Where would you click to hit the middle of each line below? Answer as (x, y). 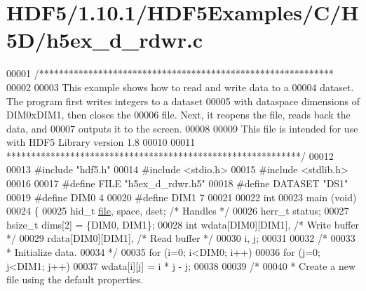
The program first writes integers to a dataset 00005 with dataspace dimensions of (183, 101)
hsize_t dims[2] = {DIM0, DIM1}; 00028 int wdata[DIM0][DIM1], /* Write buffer (183, 224)
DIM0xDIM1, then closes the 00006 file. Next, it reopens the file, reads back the (178, 115)
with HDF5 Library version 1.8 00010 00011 (101, 142)
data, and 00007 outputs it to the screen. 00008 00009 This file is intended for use (182, 128)
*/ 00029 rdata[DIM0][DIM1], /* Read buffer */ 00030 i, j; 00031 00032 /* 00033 (181, 238)
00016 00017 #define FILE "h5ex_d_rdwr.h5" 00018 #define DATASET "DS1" (177, 183)
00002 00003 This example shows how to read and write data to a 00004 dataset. (180, 87)
